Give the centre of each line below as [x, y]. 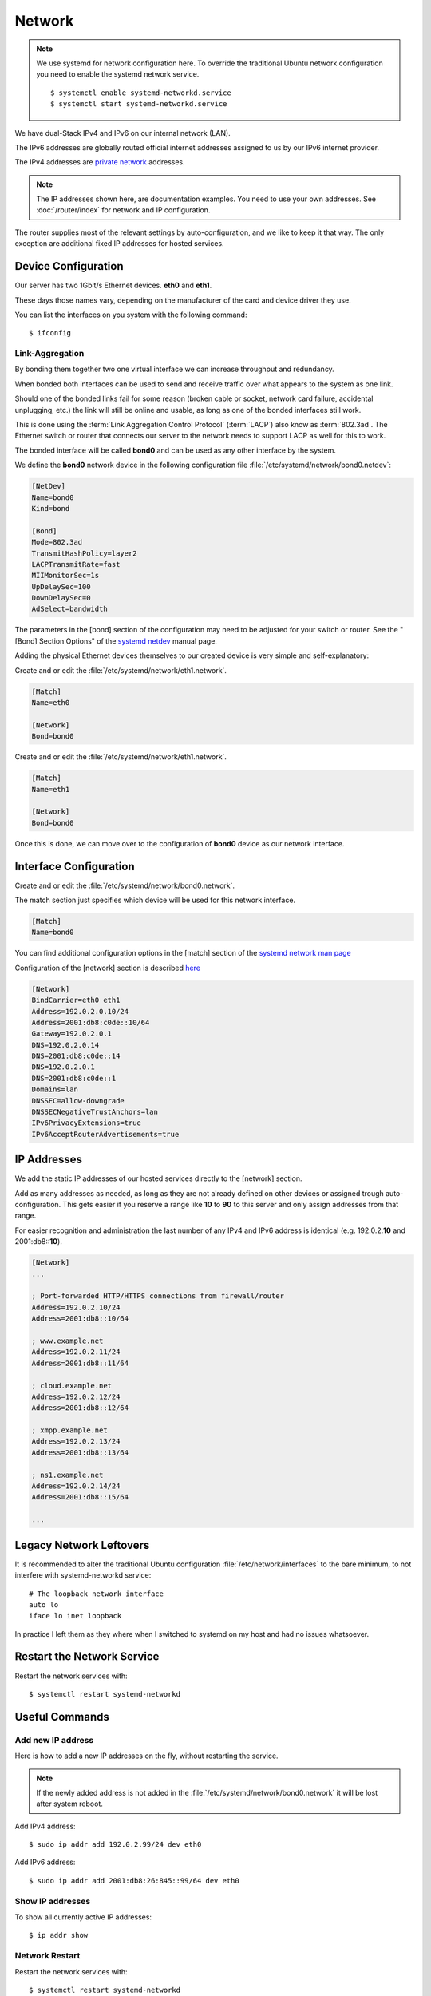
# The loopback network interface [96, 1594]
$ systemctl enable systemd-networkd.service [141, 93]
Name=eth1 [51, 789]
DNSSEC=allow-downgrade [78, 1101]
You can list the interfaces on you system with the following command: [131, 315]
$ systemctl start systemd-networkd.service [139, 104]
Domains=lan [55, 1089]
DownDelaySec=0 [61, 598]
